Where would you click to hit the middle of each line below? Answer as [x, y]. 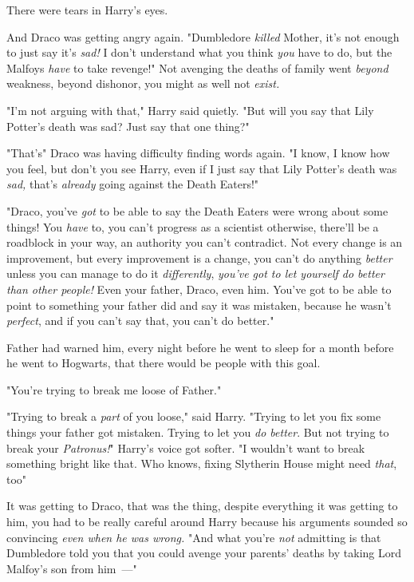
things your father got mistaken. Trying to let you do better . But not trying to [198, 432]
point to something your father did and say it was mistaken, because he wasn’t [199, 305]
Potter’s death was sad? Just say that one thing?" [128, 126]
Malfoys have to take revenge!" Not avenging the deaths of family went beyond [197, 67]
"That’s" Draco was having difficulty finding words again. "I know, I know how [198, 153]
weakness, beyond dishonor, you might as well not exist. [143, 83]
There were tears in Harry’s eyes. [87, 10]
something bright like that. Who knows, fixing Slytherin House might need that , [202, 463]
